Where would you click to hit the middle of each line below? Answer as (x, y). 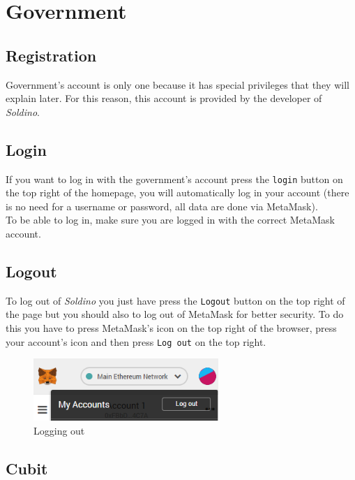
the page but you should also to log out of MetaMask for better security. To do (175, 314)
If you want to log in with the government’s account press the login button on (174, 179)
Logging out (59, 430)
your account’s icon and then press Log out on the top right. (136, 341)
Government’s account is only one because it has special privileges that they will (177, 84)
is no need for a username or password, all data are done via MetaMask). (162, 206)
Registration (51, 55)
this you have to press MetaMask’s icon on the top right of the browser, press (171, 328)
